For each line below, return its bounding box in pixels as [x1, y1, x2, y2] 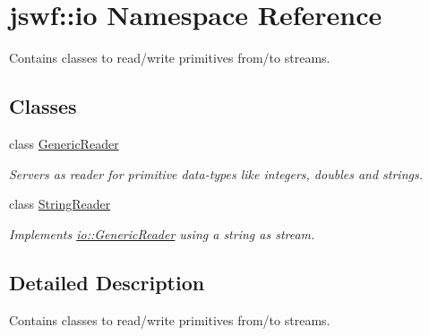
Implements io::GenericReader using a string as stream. [9, 224, 315, 243]
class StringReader [9, 194, 111, 213]
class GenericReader [9, 134, 119, 152]
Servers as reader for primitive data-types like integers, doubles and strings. [9, 164, 423, 183]
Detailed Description [9, 268, 205, 296]
